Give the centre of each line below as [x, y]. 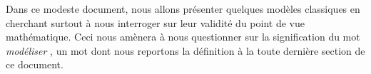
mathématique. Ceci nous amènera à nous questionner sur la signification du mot [183, 37]
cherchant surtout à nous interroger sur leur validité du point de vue [155, 22]
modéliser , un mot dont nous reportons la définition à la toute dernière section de [185, 50]
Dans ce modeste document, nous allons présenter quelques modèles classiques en [183, 9]
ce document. [35, 64]
